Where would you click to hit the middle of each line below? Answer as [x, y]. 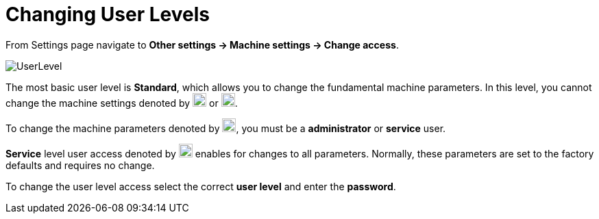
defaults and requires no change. [80, 165]
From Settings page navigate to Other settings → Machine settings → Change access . [202, 44]
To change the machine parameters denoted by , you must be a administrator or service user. [226, 128]
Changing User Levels [108, 14]
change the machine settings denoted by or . [122, 103]
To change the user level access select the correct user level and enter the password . [201, 186]
